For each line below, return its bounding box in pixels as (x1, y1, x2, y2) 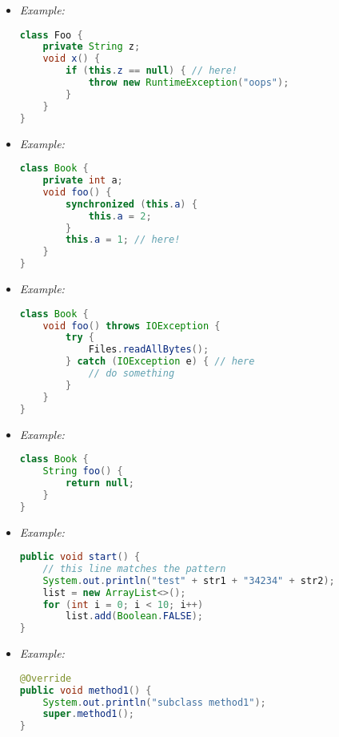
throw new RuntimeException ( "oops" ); (88, 77, 289, 89)
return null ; (66, 477, 135, 489)
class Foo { (19, 29, 83, 41)
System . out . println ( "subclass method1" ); (42, 696, 266, 708)
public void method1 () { (19, 684, 152, 696)
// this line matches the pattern (42, 562, 226, 574)
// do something (88, 368, 175, 380)
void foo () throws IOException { (42, 320, 221, 332)
